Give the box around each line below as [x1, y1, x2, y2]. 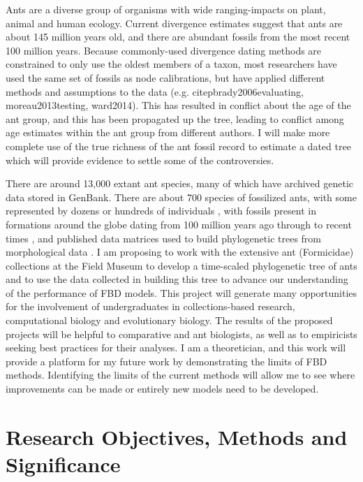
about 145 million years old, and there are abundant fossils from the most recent [6, 29, 350, 44]
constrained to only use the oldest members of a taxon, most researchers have [6, 57, 337, 71]
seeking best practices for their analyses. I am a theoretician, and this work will [6, 340, 346, 355]
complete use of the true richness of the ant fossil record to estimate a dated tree [6, 138, 351, 153]
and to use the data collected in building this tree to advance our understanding [6, 272, 348, 286]
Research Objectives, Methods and [6, 422, 348, 451]
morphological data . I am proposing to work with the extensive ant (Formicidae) [6, 244, 354, 259]
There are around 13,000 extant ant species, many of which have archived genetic [6, 176, 354, 191]
